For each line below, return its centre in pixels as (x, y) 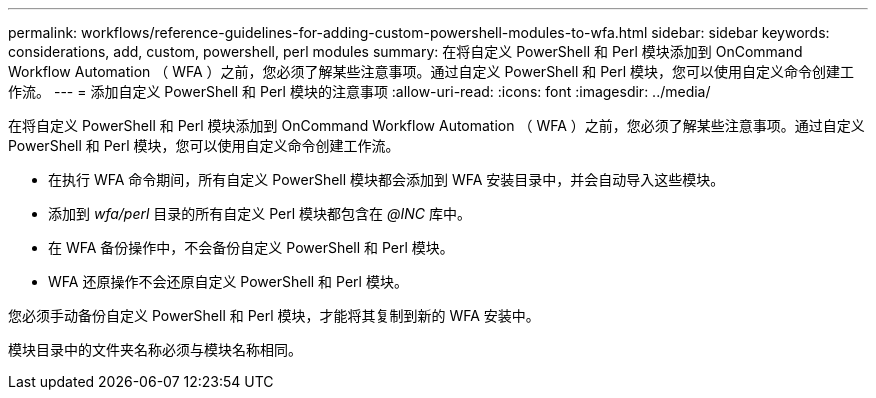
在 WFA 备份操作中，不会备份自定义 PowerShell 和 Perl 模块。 (251, 247)
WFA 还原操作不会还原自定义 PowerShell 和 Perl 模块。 (228, 281)
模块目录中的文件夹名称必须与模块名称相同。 (155, 349)
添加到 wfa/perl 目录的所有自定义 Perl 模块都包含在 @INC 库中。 (260, 213)
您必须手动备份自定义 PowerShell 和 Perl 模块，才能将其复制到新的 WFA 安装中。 (274, 315)
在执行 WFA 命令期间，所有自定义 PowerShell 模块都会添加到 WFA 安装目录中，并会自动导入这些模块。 (386, 179)
